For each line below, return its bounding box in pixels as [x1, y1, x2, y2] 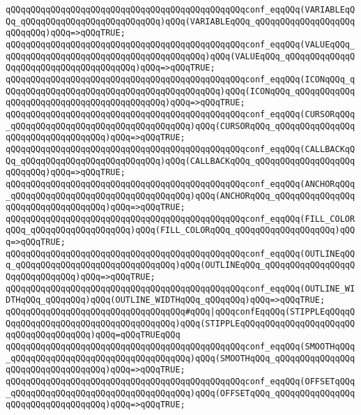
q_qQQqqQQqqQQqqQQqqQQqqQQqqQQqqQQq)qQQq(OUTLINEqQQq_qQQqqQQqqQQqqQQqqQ [6, 260, 355, 271]
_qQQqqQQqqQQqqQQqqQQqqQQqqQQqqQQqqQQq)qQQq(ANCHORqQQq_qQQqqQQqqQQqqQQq [6, 190, 355, 201]
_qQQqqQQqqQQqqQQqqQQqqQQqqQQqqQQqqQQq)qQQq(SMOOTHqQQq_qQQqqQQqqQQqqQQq [6, 353, 355, 363]
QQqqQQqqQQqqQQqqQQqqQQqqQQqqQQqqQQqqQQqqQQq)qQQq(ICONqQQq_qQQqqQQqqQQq [6, 86, 355, 96]
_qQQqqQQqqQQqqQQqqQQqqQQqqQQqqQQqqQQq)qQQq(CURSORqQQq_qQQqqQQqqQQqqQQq [6, 121, 355, 131]
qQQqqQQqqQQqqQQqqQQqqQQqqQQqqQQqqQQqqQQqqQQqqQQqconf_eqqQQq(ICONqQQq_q [6, 74, 355, 84]
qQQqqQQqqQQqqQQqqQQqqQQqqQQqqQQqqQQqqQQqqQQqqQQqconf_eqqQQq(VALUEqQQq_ [6, 39, 355, 50]
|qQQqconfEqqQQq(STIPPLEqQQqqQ [210, 307, 355, 317]
